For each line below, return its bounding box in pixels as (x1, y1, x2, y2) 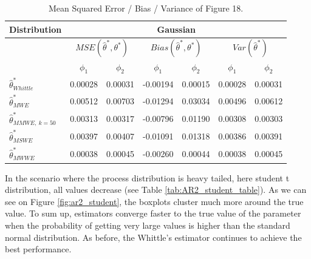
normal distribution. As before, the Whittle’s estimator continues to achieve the (5, 230, 302, 243)
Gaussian (157, 22, 196, 35)
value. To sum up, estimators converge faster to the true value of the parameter (5, 207, 301, 220)
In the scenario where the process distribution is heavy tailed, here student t (5, 171, 290, 184)
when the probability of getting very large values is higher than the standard (5, 219, 290, 232)
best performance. (5, 243, 72, 255)
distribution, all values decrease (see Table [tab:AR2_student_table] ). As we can (5, 183, 307, 196)
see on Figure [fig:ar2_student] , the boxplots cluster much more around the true (5, 195, 304, 207)
